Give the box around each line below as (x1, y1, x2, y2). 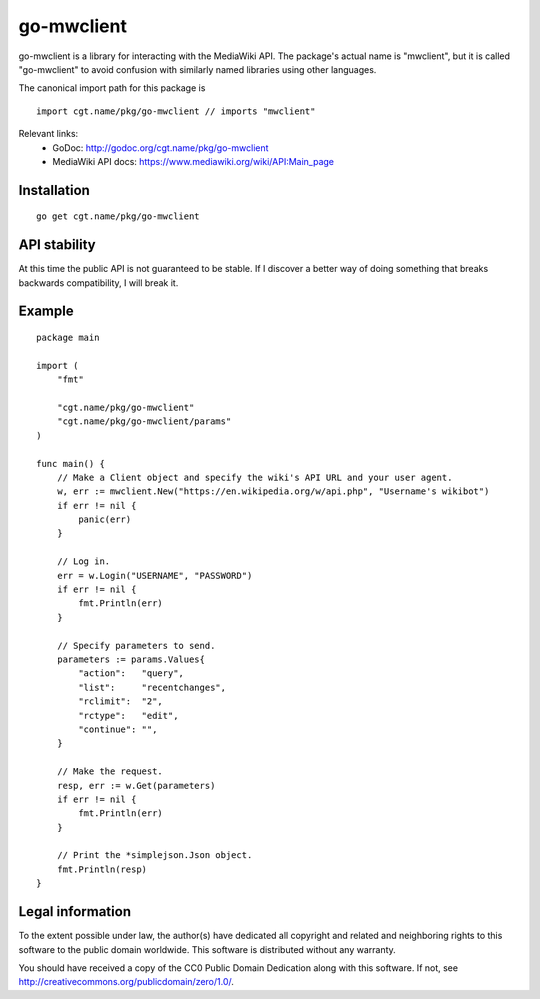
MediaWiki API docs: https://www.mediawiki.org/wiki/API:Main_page (52, 155, 335, 167)
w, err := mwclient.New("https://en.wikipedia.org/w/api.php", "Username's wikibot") (56, 486, 490, 497)
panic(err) (78, 514, 132, 525)
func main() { (36, 458, 105, 469)
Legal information (18, 903, 132, 920)
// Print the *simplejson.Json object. (56, 850, 253, 861)
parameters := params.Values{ (56, 653, 205, 665)
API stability (18, 236, 97, 254)
